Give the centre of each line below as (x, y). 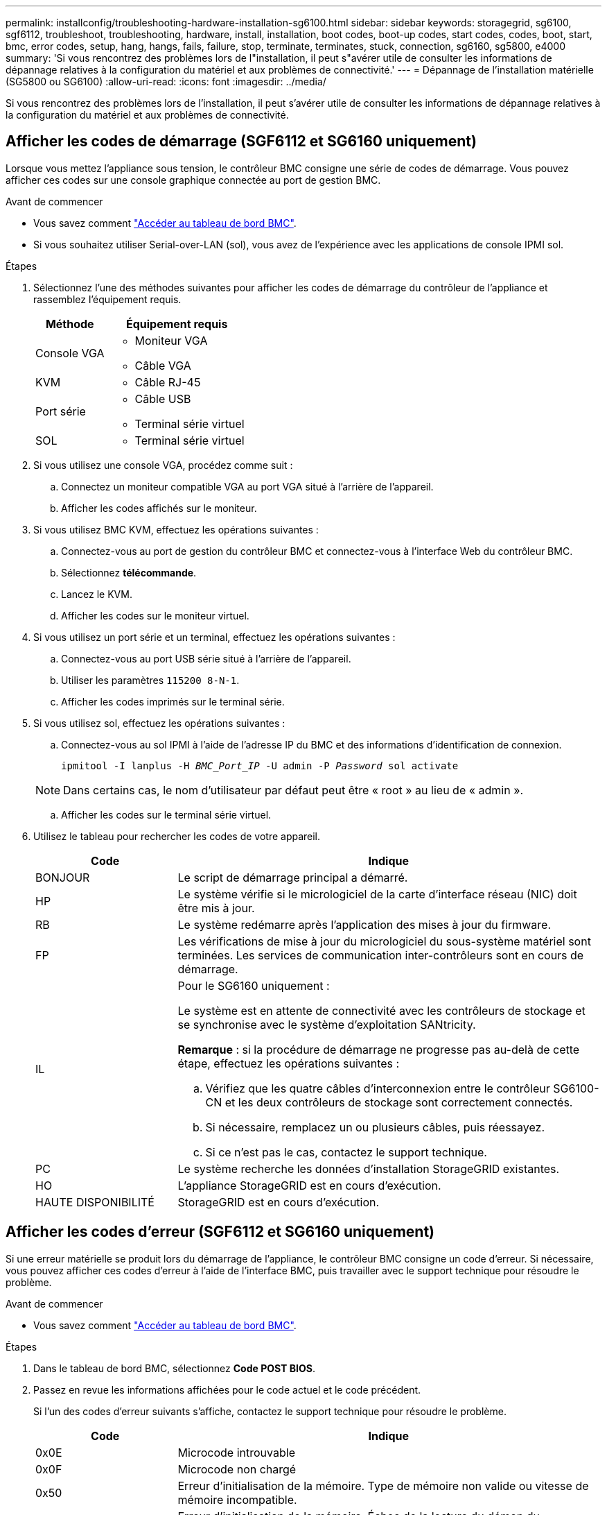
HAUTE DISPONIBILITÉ (95, 1202)
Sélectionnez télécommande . (129, 572)
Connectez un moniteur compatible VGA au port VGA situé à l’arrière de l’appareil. (247, 486)
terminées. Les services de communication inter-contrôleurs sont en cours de (381, 955)
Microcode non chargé (237, 1469)
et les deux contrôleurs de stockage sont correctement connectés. (399, 1102)
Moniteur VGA (171, 340)
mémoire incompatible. (237, 1499)
